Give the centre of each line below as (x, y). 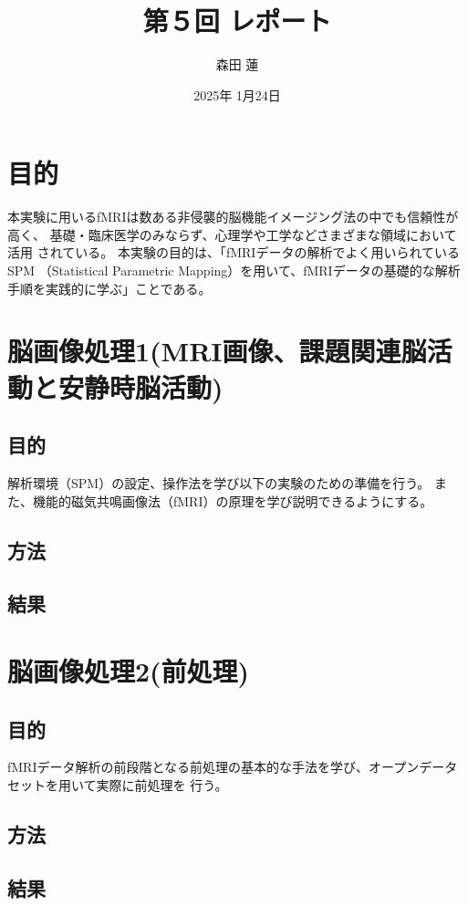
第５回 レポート (237, 21)
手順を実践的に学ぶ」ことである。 (109, 288)
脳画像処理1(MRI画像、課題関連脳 (217, 351)
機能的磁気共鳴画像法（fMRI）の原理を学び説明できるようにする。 (233, 500)
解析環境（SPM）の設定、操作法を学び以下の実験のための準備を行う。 (219, 482)
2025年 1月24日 (237, 94)
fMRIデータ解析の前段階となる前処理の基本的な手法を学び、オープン (213, 767)
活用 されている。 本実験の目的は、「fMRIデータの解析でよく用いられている (234, 252)
